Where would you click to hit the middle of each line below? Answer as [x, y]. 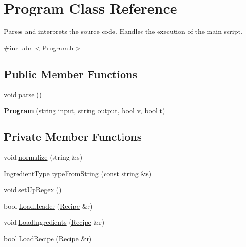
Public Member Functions [70, 74]
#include [18, 47]
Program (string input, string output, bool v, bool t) [85, 110]
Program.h [58, 47]
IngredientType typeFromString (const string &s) [78, 173]
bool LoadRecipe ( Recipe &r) [48, 238]
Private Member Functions [73, 137]
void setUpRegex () [33, 189]
